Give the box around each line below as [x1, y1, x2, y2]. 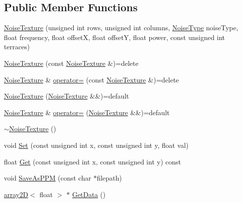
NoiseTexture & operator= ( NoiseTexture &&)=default [4, 107, 170, 117]
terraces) [4, 41, 30, 52]
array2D [4, 189, 28, 199]
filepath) [97, 173, 122, 183]
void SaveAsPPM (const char [4, 173, 91, 183]
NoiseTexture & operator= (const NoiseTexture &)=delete [4, 74, 179, 84]
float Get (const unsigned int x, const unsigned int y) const [4, 156, 181, 166]
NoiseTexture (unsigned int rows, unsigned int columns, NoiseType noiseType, [4, 22, 239, 33]
